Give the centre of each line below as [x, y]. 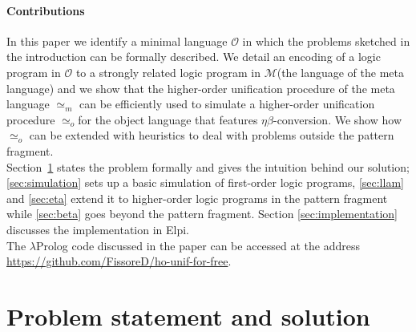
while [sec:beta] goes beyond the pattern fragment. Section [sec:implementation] [202, 214]
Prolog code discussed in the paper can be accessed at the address [198, 245]
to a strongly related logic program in [168, 72]
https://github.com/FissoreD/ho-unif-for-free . [119, 261]
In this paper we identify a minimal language [117, 40]
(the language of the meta [340, 72]
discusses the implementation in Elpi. [98, 229]
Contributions [46, 10]
